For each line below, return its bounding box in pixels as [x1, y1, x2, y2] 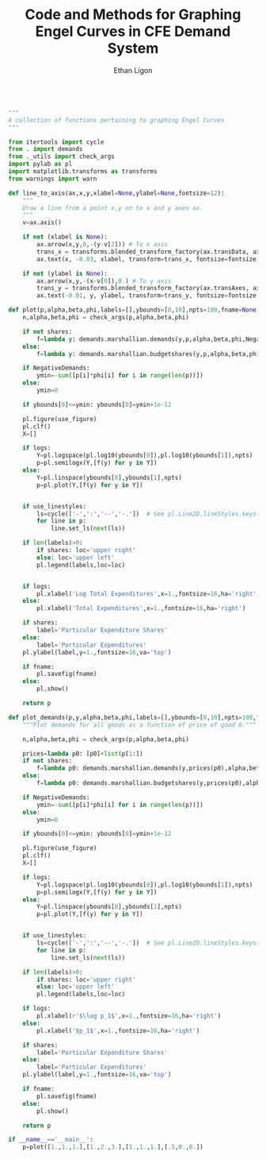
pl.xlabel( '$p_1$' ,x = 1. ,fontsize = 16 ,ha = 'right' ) [36, 1026, 200, 1034]
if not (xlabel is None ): [22, 233, 108, 241]
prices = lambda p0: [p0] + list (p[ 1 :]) [22, 749, 144, 758]
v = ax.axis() [22, 218, 62, 227]
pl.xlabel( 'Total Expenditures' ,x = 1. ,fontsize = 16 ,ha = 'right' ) [36, 605, 246, 612]
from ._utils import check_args [8, 153, 115, 160]
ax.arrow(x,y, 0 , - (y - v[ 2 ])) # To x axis [36, 241, 169, 249]
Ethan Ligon [113, 65, 153, 75]
